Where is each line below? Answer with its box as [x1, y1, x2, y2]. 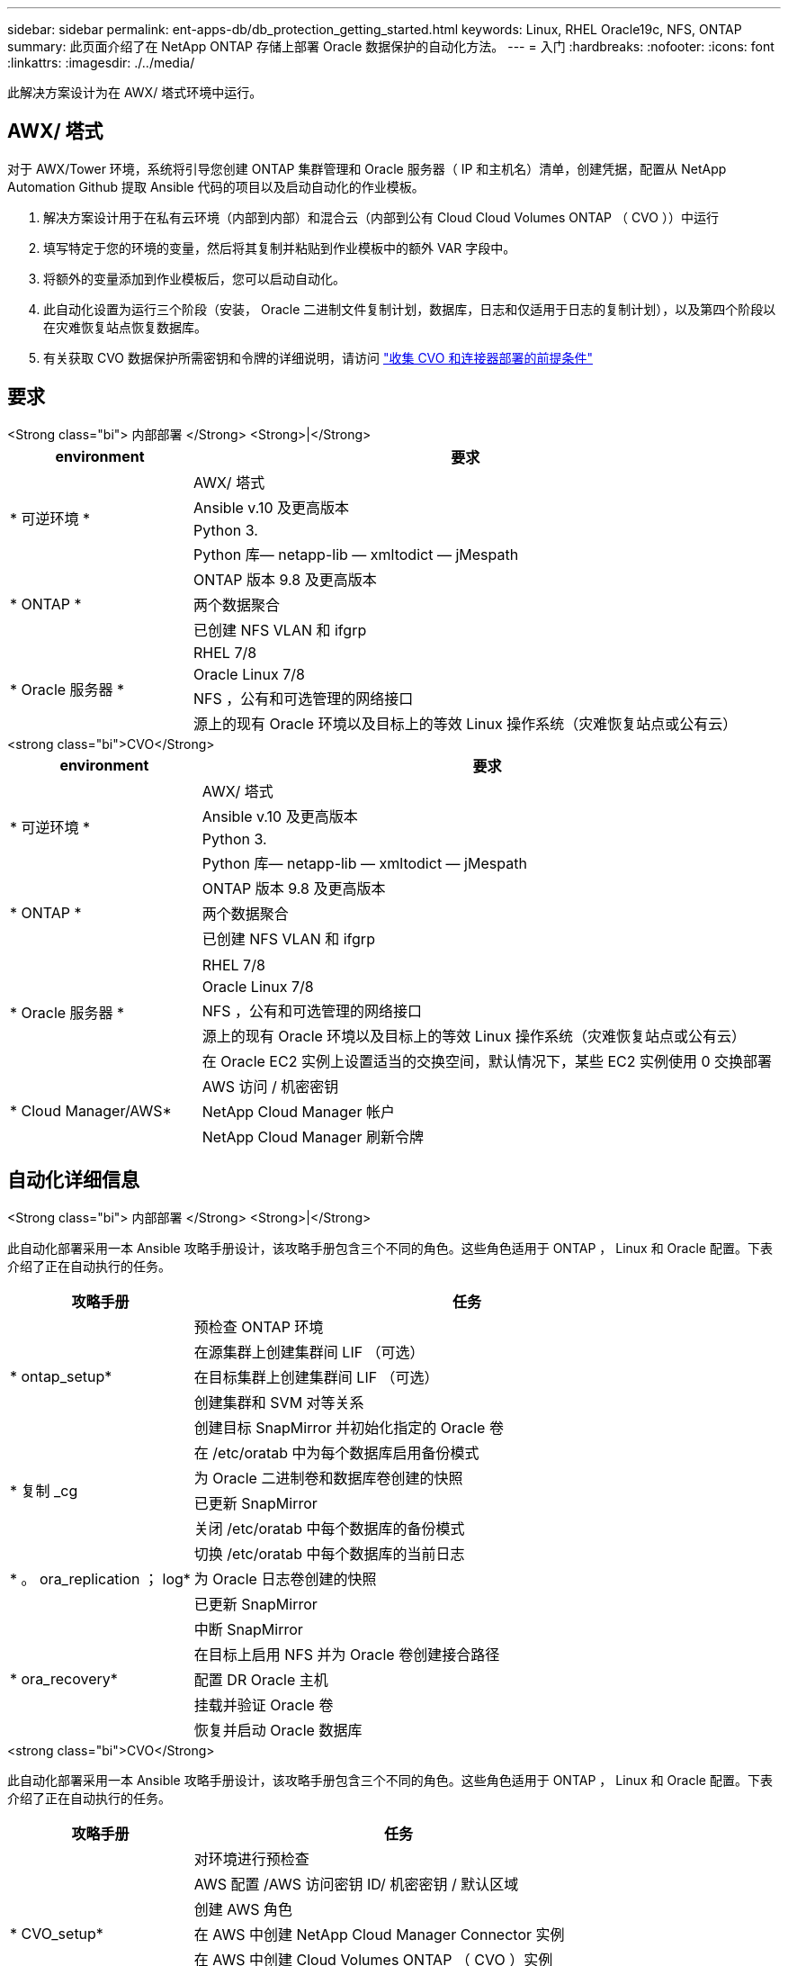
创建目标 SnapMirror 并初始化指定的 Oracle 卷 [193, 1418, 504, 1437]
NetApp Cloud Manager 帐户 [201, 1102, 395, 1121]
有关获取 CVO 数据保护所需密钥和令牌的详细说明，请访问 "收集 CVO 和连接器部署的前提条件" [43, 349, 593, 365]
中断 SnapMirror [193, 1619, 303, 1638]
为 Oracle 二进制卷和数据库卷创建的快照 [193, 1468, 463, 1487]
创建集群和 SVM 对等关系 [193, 1393, 364, 1411]
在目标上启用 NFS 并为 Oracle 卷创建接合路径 [193, 1645, 500, 1664]
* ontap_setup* [10, 1366, 112, 1385]
